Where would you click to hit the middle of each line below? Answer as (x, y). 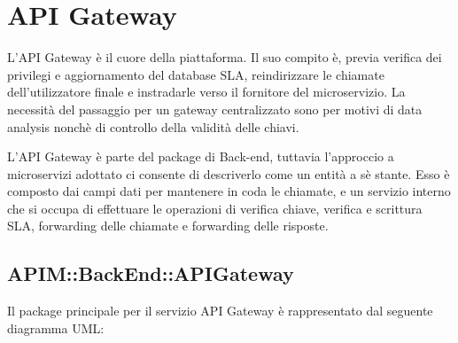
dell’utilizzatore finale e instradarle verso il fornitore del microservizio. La (206, 92)
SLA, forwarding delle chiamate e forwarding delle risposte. (168, 226)
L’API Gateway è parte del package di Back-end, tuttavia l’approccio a (201, 156)
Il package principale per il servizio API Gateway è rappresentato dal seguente (220, 311)
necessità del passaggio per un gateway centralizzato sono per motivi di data (215, 109)
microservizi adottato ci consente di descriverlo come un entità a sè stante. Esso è (229, 173)
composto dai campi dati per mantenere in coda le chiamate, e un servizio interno (229, 191)
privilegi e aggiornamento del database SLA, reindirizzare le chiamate (196, 74)
